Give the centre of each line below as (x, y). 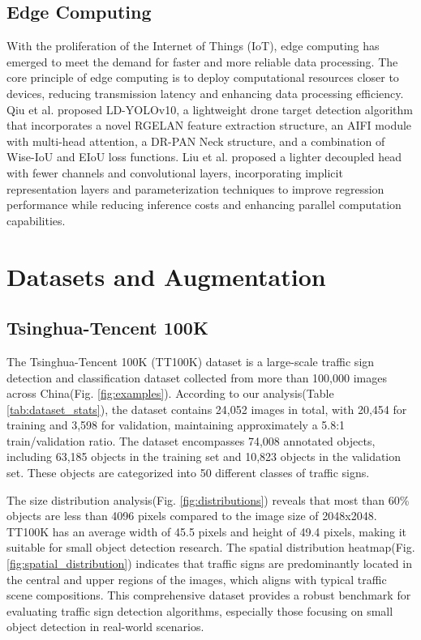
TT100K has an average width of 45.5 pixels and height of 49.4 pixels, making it (206, 531)
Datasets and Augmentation (166, 276)
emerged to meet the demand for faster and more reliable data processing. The (202, 61)
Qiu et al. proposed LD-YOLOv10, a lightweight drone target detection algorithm (210, 109)
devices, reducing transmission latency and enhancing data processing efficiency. (205, 93)
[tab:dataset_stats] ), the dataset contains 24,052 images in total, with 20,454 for (207, 409)
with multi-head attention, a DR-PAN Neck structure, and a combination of (196, 141)
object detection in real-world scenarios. (105, 627)
